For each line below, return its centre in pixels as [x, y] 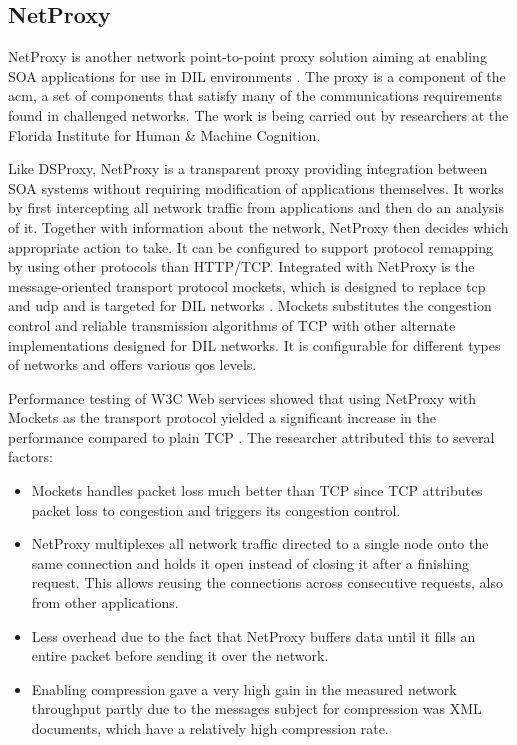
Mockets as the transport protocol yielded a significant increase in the [222, 417]
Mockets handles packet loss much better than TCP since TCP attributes [257, 490]
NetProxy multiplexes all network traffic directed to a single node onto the [260, 543]
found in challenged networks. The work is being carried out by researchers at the [258, 114]
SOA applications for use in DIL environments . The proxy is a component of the [257, 75]
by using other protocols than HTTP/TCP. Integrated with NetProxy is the [241, 266]
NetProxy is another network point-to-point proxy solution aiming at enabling [247, 56]
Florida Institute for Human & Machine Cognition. [164, 134]
